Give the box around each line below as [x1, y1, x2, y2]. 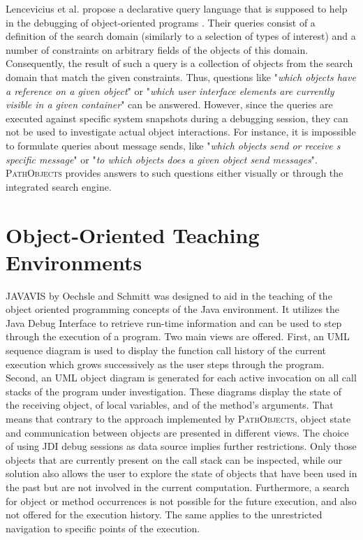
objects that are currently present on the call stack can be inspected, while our [6, 452, 343, 467]
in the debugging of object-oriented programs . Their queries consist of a [6, 15, 316, 29]
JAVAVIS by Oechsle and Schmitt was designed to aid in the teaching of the [6, 288, 332, 302]
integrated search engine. [6, 179, 112, 194]
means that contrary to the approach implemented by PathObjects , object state [6, 411, 351, 425]
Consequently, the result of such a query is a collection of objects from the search [6, 56, 353, 71]
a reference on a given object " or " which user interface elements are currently [6, 83, 334, 98]
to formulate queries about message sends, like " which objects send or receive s [6, 138, 341, 152]
